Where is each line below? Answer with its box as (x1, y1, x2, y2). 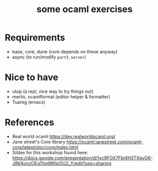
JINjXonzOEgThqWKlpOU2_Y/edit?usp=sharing (12, 160, 112, 166)
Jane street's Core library (12, 139, 66, 145)
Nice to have (5, 72, 59, 83)
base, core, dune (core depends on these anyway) (12, 48, 117, 54)
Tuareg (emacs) (12, 99, 46, 105)
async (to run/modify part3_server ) (12, 54, 87, 60)
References (5, 117, 54, 128)
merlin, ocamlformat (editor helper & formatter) (12, 93, 110, 99)
